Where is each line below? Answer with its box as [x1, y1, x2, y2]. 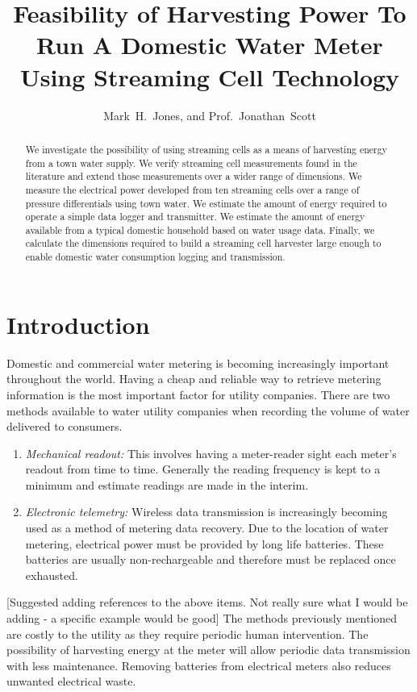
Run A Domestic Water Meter [36, 28, 383, 61]
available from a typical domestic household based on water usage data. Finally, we [25, 223, 375, 236]
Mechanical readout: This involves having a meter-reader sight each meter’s [25, 444, 397, 461]
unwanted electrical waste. [6, 673, 136, 690]
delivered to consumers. [6, 418, 123, 435]
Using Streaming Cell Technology [19, 60, 400, 93]
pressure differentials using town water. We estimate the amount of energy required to [25, 196, 387, 210]
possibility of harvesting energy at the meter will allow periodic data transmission [6, 641, 411, 658]
